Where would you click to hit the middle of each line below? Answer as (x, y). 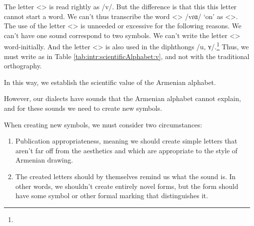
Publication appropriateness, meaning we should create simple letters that (126, 141)
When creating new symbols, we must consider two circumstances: (103, 124)
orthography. (23, 66)
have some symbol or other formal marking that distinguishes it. (112, 195)
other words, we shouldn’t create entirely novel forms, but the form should (127, 186)
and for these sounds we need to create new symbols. (83, 108)
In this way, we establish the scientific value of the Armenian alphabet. (110, 82)
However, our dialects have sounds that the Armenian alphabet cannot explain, (123, 98)
